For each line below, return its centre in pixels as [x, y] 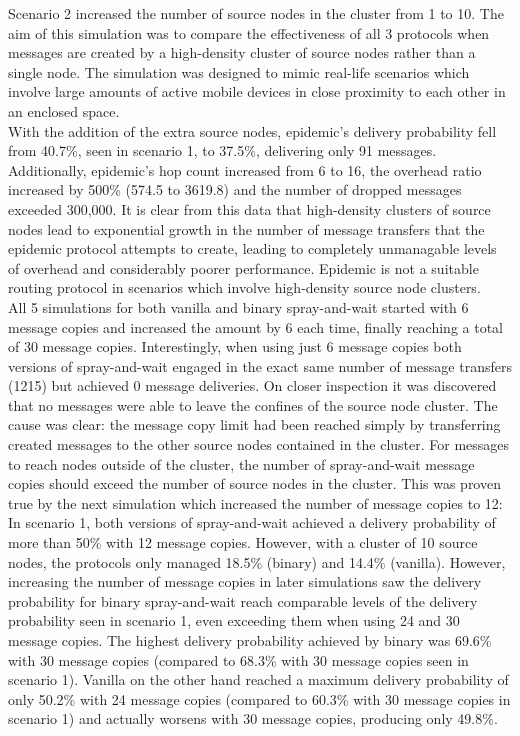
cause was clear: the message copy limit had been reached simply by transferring [254, 424]
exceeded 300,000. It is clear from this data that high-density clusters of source [249, 208]
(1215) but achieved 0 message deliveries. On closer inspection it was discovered [252, 385]
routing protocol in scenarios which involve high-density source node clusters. [244, 287]
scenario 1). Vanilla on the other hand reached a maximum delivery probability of [258, 679]
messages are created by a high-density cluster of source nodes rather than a [242, 52]
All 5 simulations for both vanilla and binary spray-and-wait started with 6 [238, 306]
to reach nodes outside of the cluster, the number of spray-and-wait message [241, 463]
